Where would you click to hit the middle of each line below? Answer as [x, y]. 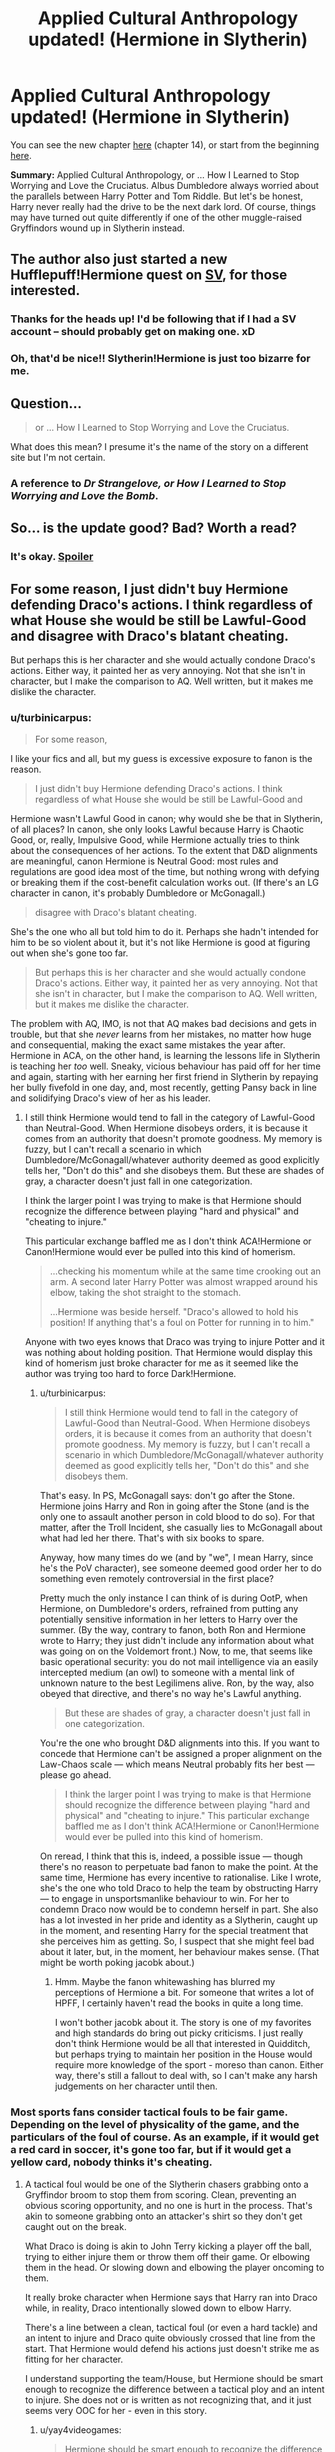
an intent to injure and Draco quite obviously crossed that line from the [170, 2338]
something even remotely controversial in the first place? [157, 1579]
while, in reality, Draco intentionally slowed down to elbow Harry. [158, 2308]
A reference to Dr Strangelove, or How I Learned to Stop [148, 483]
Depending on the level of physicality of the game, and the [155, 2125]
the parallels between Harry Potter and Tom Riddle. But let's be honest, [156, 196]
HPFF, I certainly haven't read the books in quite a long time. [179, 2003]
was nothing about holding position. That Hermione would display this [168, 1353]
